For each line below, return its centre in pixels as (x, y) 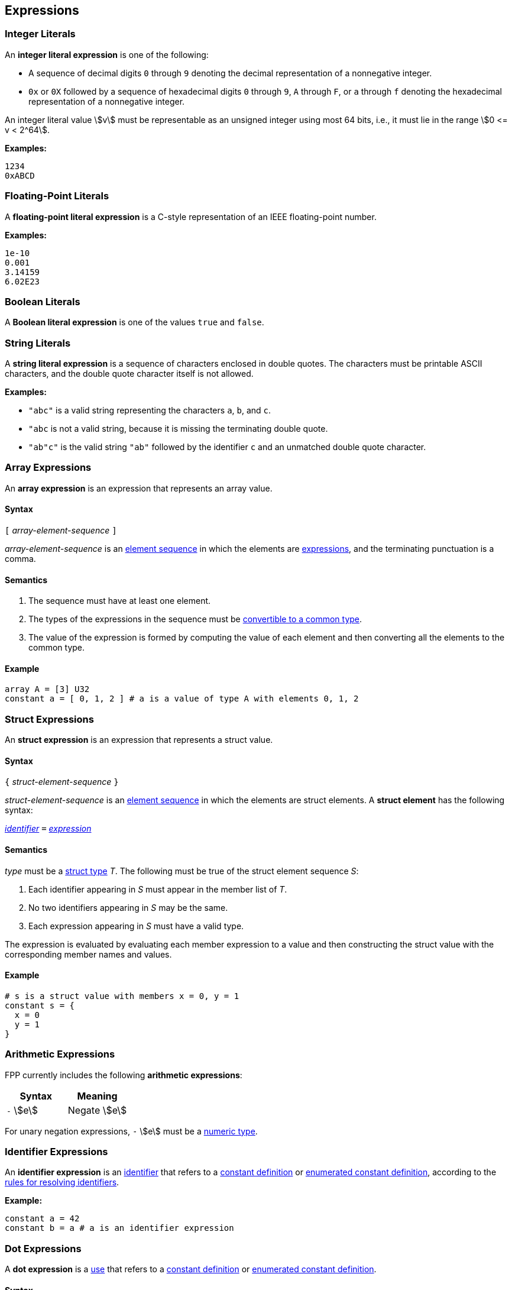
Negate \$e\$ (97, 1110)
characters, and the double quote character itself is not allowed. (129, 374)
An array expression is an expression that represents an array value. (139, 488)
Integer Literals (40, 34)
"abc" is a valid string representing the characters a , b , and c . (150, 410)
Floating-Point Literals (57, 196)
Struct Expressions (49, 719)
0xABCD (20, 175)
